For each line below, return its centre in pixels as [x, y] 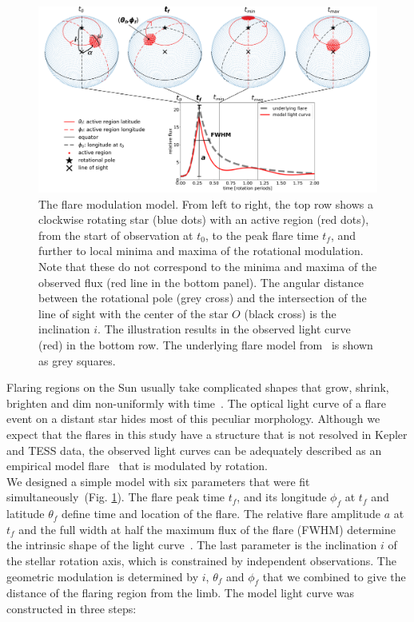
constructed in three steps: [72, 608]
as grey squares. [77, 360]
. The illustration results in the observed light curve [224, 329]
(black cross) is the [290, 313]
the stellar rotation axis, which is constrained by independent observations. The [201, 560]
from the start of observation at [116, 235]
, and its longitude [282, 497]
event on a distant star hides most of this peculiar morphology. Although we [193, 419]
